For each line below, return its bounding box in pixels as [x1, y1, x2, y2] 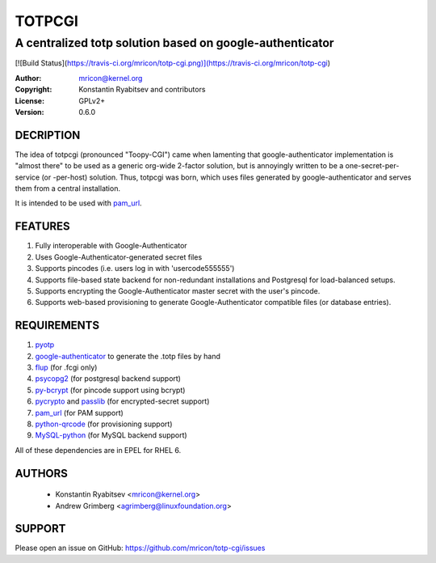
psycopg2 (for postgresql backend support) [35, 374, 182, 383]
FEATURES [15, 219, 70, 234]
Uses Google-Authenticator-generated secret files [35, 252, 203, 262]
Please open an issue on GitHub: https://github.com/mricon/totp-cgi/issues [15, 543, 266, 553]
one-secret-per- [345, 161, 400, 171]
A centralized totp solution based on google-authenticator [15, 36, 334, 50]
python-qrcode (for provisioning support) [35, 419, 173, 429]
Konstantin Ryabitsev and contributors [78, 85, 206, 95]
